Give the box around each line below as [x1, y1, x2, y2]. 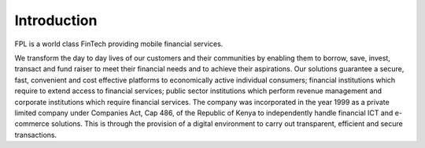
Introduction [14, 12, 98, 29]
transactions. [14, 130, 57, 139]
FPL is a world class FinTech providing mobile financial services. [14, 39, 224, 49]
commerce [14, 119, 50, 128]
